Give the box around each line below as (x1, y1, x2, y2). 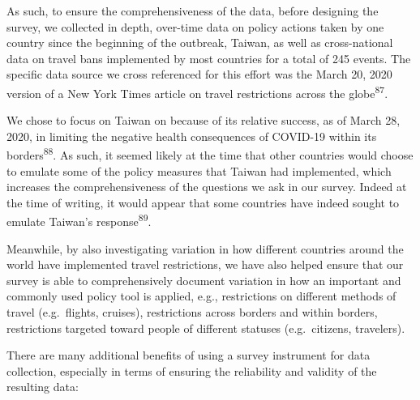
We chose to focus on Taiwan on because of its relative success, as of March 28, (6, 112, 401, 129)
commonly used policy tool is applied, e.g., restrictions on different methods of (6, 287, 396, 304)
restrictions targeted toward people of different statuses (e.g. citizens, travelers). (6, 319, 405, 336)
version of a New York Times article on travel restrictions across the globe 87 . (6, 82, 388, 101)
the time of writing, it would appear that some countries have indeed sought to (6, 194, 400, 211)
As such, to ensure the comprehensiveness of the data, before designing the (6, 2, 379, 19)
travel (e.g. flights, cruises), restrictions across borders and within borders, (6, 304, 378, 321)
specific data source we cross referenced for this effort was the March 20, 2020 (6, 66, 392, 83)
